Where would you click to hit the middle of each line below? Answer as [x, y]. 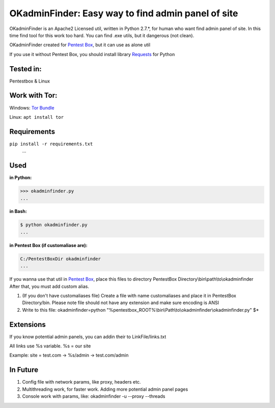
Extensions [28, 324]
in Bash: [18, 211]
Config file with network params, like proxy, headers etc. [81, 382]
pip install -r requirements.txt [51, 144]
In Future [24, 370]
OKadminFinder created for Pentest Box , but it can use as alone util [80, 45]
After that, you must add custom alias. [49, 286]
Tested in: [25, 69]
